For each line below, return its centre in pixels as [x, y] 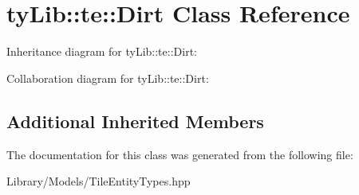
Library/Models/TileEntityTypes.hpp [99, 181]
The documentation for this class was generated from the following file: [180, 154]
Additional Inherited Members [135, 121]
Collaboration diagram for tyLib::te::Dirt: [108, 78]
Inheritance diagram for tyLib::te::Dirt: [102, 51]
